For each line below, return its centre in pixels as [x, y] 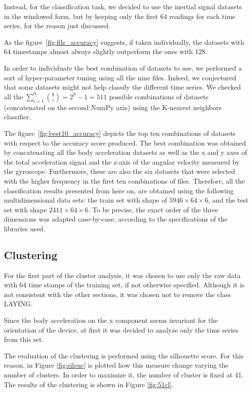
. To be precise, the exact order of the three [153, 209]
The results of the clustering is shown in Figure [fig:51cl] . [89, 384]
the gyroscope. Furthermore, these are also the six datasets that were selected [120, 171]
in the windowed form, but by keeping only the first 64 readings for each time [120, 16]
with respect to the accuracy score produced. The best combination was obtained [125, 142]
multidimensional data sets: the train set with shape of [86, 200]
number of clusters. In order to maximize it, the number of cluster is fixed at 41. [124, 375]
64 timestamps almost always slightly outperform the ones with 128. [106, 51]
